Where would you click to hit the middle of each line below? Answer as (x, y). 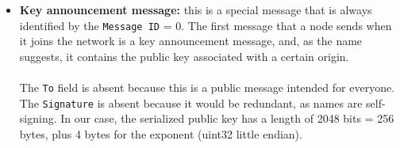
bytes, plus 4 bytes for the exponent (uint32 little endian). (161, 133)
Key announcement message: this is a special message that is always (196, 9)
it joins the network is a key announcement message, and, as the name (191, 41)
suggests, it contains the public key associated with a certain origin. (184, 56)
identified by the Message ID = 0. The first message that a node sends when (206, 25)
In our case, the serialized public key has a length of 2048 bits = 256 (227, 118)
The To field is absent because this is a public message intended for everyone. (207, 87)
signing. (38, 118)
